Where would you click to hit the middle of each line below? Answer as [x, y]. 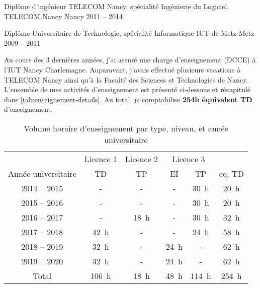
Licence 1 [101, 159]
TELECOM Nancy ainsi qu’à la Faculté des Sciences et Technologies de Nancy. [126, 79]
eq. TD [231, 173]
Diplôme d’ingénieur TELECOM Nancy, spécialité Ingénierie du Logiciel [116, 6]
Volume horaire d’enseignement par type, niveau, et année [126, 128]
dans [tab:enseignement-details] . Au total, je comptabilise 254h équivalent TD [128, 99]
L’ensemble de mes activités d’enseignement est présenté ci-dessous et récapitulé [127, 89]
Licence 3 [189, 159]
